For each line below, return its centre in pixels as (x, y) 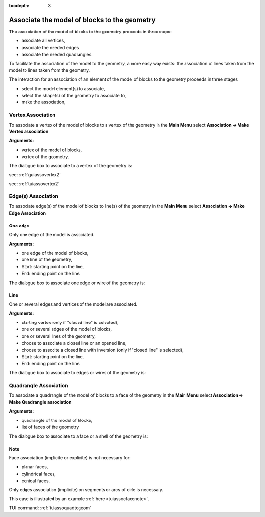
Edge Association (27, 213)
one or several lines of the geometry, (58, 336)
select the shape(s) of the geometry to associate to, (74, 96)
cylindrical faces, (39, 474)
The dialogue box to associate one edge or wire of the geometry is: (77, 283)
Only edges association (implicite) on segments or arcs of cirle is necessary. (86, 489)
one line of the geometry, (47, 260)
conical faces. (36, 481)
